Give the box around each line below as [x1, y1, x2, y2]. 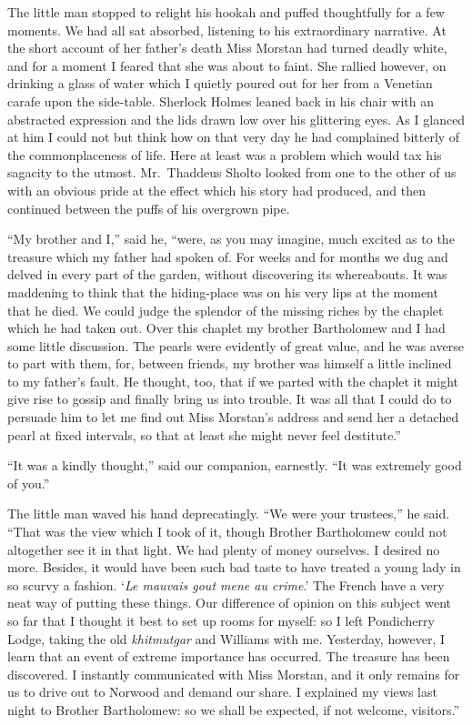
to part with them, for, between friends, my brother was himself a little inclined [7, 354, 452, 373]
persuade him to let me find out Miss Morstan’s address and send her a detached [7, 408, 459, 427]
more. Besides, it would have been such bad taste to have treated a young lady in [7, 558, 461, 577]
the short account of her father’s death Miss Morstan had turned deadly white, [7, 38, 447, 57]
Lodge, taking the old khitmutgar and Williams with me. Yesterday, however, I [7, 629, 446, 648]
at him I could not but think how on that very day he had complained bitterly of [7, 127, 460, 146]
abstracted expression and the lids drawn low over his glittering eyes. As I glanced [7, 109, 466, 128]
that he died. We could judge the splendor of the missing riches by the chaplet [7, 300, 444, 319]
